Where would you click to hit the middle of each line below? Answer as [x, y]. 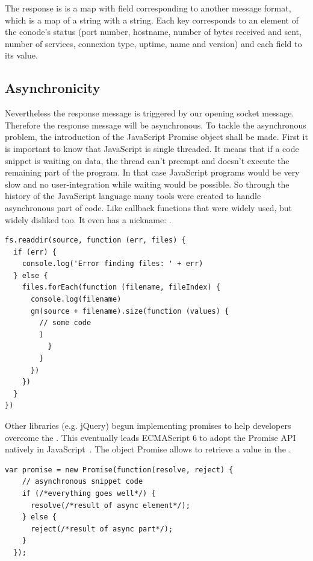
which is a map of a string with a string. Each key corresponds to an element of [152, 20]
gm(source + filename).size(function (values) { [130, 311]
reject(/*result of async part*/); [102, 529]
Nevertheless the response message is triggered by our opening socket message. [150, 113]
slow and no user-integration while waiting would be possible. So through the [147, 184]
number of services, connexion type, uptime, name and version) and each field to [153, 43]
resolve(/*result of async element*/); [110, 505]
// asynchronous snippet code [82, 482]
